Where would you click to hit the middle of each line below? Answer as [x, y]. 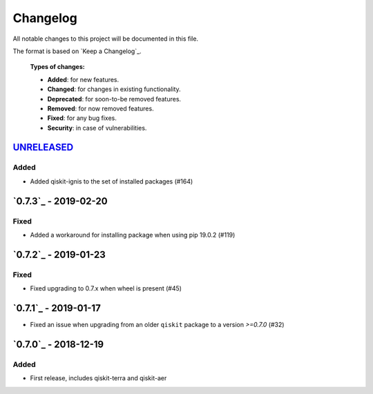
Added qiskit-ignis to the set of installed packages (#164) [112, 181]
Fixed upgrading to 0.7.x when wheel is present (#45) [106, 288]
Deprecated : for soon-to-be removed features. [114, 99]
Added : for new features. [83, 79]
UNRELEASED [43, 147]
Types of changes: [58, 67]
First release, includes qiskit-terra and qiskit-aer [98, 378]
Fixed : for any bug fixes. [82, 118]
